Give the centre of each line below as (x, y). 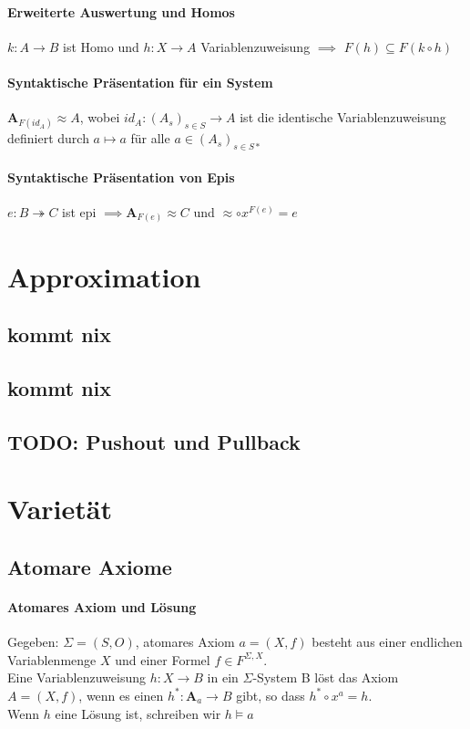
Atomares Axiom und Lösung (102, 606)
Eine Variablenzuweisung (77, 677)
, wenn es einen (121, 695)
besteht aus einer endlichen (387, 642)
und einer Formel (163, 659)
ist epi (79, 211)
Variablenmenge (52, 659)
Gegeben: (33, 642)
